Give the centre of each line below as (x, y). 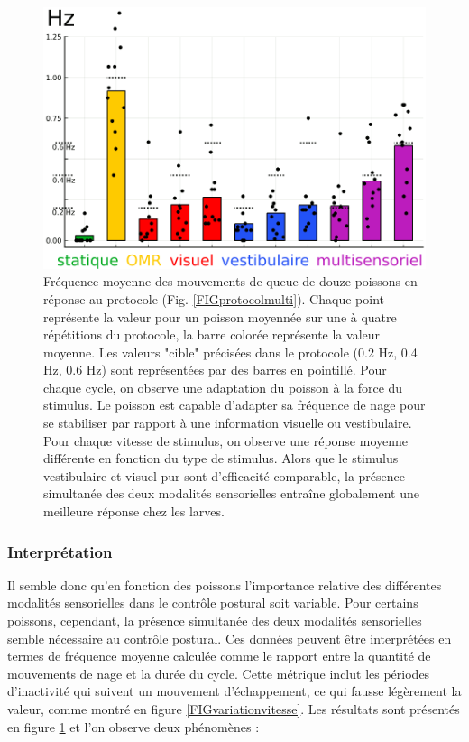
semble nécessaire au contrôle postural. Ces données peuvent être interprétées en (230, 638)
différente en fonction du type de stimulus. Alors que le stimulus (221, 458)
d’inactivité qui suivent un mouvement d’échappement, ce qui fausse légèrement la (234, 691)
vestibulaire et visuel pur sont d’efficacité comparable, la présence (224, 475)
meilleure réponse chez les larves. (134, 511)
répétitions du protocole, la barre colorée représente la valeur (212, 334)
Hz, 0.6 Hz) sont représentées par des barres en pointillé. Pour (215, 370)
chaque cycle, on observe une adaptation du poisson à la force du (223, 387)
